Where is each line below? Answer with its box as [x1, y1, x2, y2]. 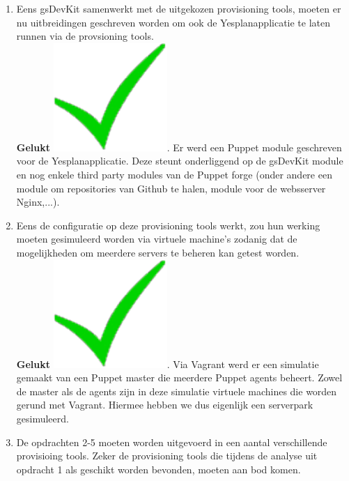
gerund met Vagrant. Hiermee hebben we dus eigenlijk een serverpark [16, 397, 313, 412]
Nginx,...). [16, 194, 60, 209]
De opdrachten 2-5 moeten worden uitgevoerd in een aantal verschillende [16, 434, 327, 449]
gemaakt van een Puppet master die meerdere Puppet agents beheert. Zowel [16, 370, 343, 385]
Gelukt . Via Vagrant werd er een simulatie [16, 356, 319, 371]
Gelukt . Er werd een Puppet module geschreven [16, 139, 342, 154]
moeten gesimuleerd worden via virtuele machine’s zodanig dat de [16, 231, 297, 246]
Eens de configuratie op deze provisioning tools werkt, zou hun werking [16, 217, 320, 232]
